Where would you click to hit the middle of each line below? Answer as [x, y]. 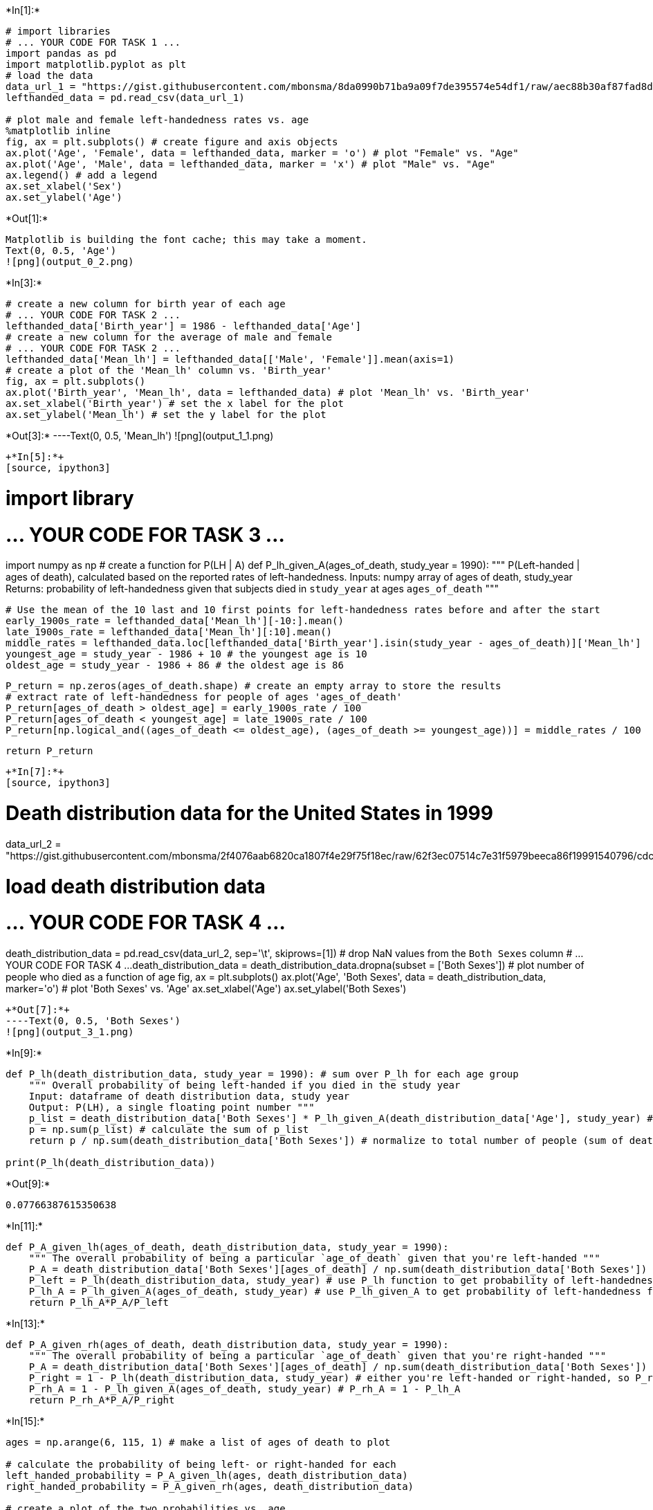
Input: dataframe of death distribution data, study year [189, 1096]
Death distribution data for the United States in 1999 [249, 813]
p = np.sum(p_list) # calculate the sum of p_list [169, 1129]
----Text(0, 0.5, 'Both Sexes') [93, 1021]
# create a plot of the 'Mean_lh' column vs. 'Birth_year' [169, 370]
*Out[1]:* [27, 218]
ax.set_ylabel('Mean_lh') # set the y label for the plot [166, 415]
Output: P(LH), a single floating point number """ [172, 1107]
